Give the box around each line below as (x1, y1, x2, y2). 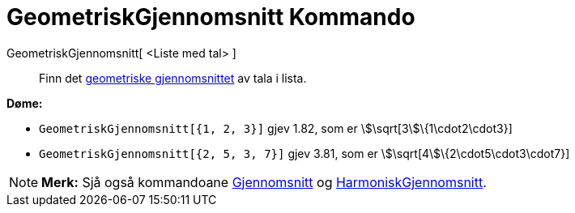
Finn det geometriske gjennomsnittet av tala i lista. (39, 70, 307, 85)
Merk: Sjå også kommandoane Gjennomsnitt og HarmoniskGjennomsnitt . (41, 173, 487, 190)
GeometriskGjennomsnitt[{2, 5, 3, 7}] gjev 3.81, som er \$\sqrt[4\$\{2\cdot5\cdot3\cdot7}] (39, 146, 570, 160)
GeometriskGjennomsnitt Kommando (6, 3, 415, 31)
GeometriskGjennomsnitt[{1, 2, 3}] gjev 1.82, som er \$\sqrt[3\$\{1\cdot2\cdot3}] (39, 121, 513, 135)
